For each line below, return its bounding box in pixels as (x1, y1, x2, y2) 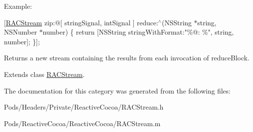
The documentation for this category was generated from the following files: (4, 85, 231, 95)
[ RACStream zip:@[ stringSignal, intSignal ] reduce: (4, 17, 158, 27)
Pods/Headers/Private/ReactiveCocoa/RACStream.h (4, 102, 164, 112)
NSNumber (4, 27, 37, 37)
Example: (4, 1, 32, 11)
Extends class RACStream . (4, 69, 85, 79)
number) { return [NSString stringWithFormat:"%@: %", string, (42, 27, 234, 37)
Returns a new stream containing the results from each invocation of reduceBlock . (4, 53, 250, 63)
